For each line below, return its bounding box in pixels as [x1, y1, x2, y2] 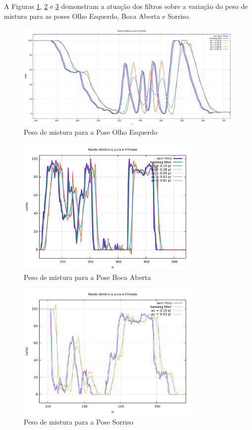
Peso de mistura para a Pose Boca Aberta [24, 271, 151, 282]
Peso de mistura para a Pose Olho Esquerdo [24, 127, 157, 137]
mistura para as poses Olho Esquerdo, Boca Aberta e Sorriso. [4, 10, 191, 21]
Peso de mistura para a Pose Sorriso [24, 416, 133, 427]
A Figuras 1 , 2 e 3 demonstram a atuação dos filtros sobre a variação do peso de [4, 1, 248, 11]
